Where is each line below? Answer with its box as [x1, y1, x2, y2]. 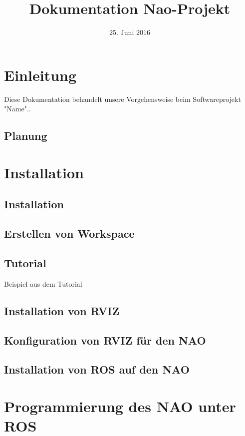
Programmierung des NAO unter [4, 396, 236, 416]
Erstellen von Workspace [4, 226, 135, 241]
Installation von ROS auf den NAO [4, 362, 190, 377]
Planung [4, 128, 47, 143]
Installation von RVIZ [4, 303, 120, 318]
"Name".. [4, 103, 31, 114]
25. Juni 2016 [109, 27, 150, 37]
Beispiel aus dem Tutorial [4, 278, 82, 289]
